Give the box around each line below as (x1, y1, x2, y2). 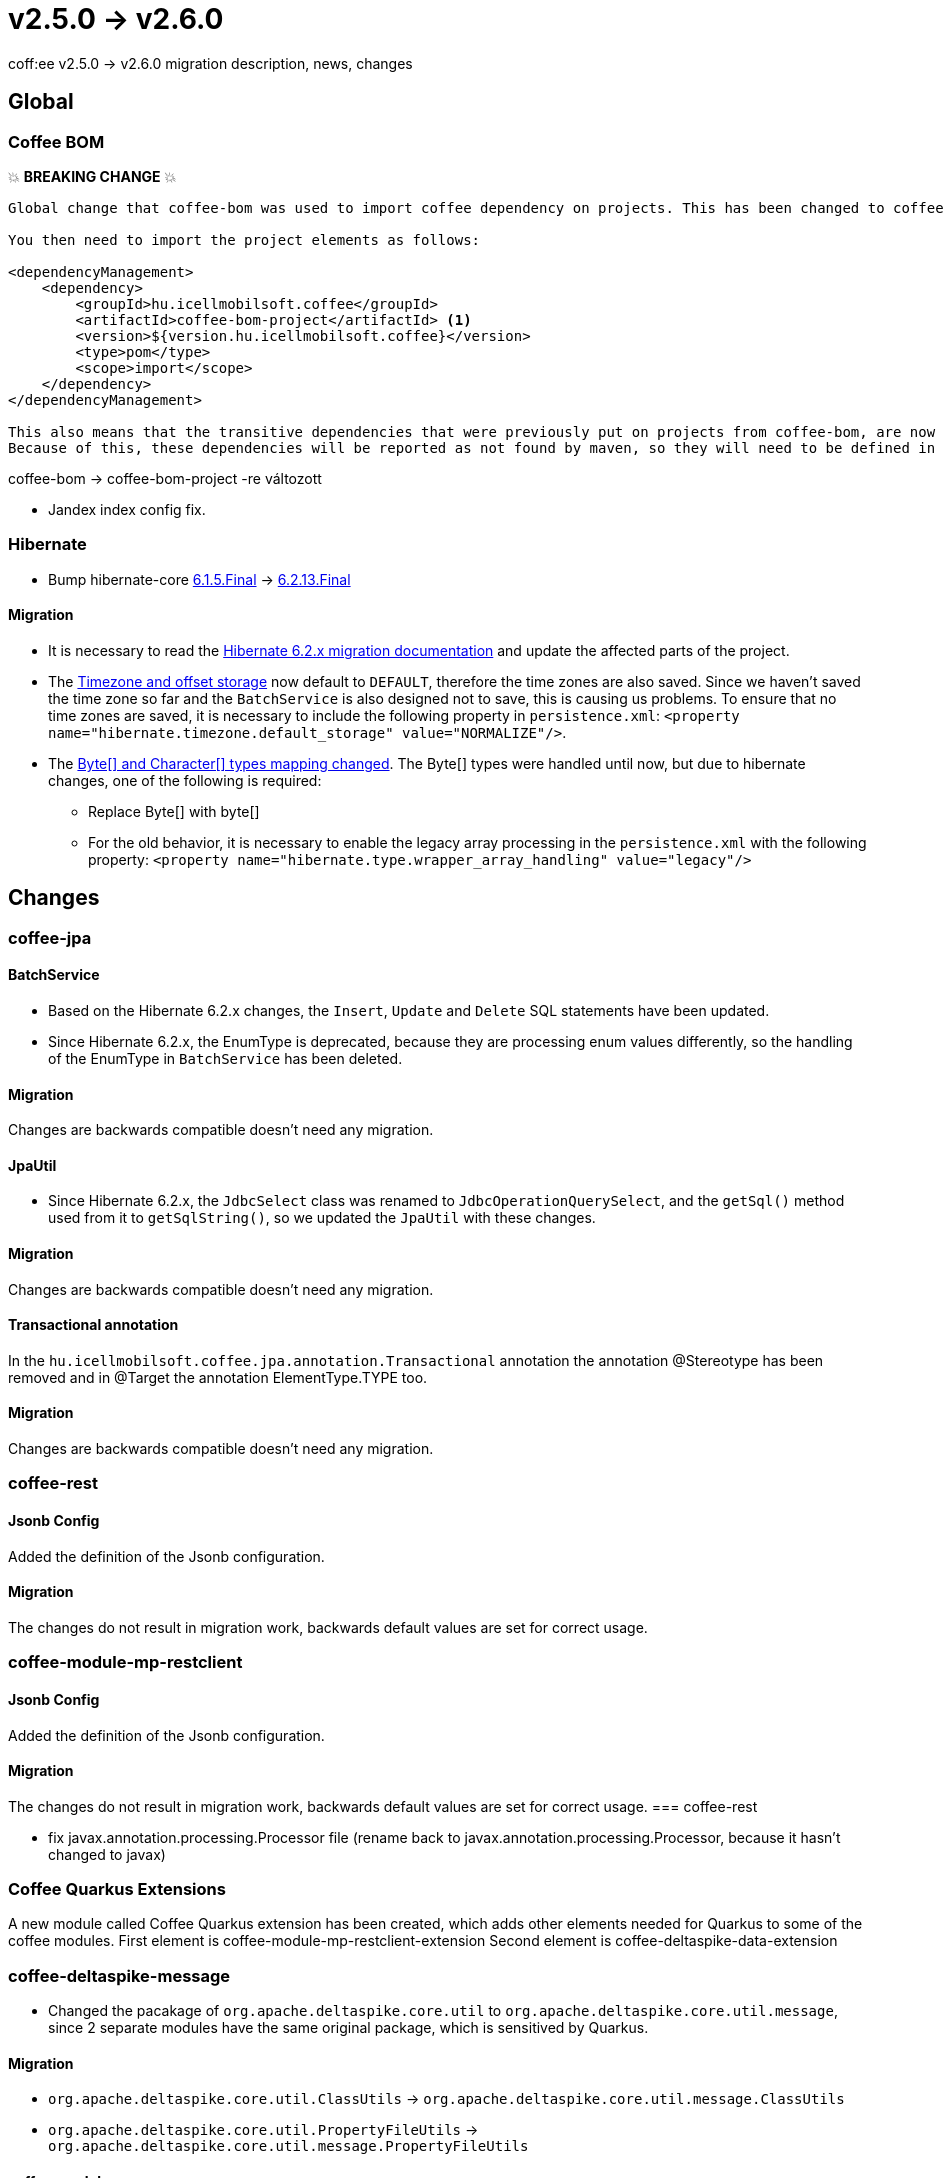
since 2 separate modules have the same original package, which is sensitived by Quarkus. (48, 2019, 649, 2037)
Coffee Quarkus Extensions (8, 1879, 226, 1900)
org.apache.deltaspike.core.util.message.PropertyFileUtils (48, 2138, 529, 2155)
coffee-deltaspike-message (8, 1965, 231, 1986)
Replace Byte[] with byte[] (88, 802, 260, 820)
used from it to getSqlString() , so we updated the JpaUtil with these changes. (48, 1209, 596, 1227)
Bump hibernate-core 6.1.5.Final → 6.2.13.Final (48, 570, 351, 588)
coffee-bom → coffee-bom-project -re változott (8, 469, 322, 487)
